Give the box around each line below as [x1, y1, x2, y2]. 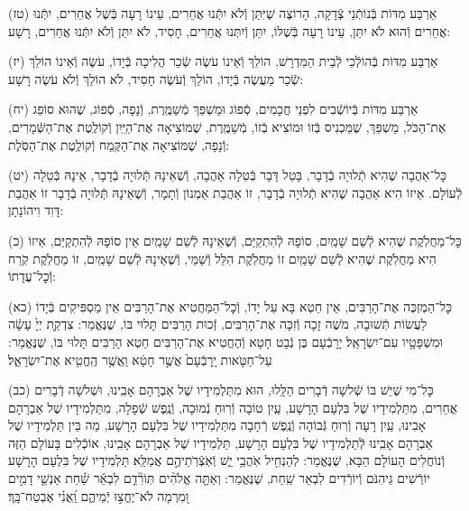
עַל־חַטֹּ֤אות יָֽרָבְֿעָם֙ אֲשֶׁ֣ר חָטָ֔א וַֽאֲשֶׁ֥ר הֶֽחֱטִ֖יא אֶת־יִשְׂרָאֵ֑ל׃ [8, 349, 272, 368]
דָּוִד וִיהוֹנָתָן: [8, 200, 64, 219]
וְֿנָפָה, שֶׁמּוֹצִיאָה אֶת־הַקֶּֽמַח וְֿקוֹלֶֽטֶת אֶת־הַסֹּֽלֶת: [8, 135, 230, 153]
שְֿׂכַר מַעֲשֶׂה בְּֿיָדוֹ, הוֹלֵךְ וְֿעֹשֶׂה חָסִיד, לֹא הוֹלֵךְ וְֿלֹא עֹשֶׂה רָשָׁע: [8, 69, 304, 88]
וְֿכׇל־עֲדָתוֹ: [8, 266, 57, 285]
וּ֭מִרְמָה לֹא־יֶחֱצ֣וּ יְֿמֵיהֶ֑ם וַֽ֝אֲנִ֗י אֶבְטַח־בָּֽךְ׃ [8, 486, 189, 505]
